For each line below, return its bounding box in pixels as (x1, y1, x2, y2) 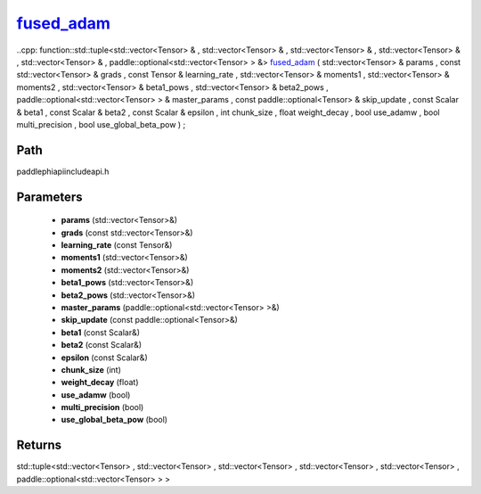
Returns (16, 438, 62, 453)
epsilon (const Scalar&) (61, 352, 148, 363)
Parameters (16, 189, 83, 204)
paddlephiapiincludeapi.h (16, 166, 110, 177)
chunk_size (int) (61, 364, 122, 375)
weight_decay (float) (61, 377, 139, 388)
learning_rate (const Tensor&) (61, 239, 173, 250)
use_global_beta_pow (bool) (61, 415, 168, 425)
